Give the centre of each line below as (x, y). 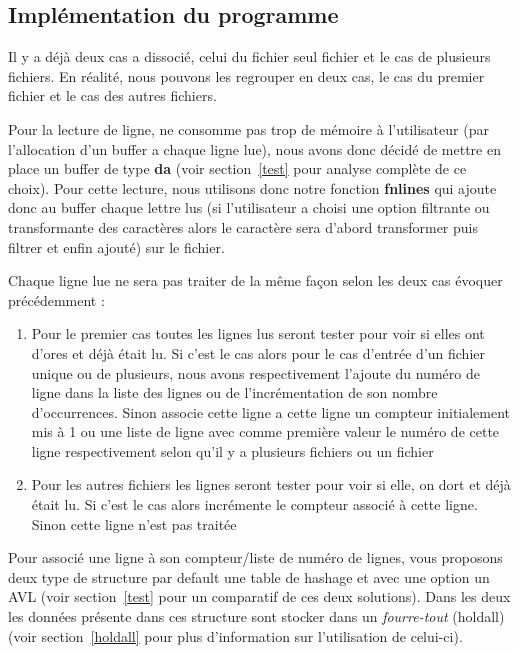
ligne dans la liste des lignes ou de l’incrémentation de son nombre (234, 392)
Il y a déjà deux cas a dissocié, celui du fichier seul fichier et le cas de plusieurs (249, 56)
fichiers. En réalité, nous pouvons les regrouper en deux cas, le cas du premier (246, 75)
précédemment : (56, 299)
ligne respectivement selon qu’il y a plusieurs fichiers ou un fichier (232, 450)
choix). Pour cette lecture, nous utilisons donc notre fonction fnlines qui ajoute (252, 187)
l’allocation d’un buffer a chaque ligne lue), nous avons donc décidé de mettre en (254, 148)
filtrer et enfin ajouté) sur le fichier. (116, 246)
